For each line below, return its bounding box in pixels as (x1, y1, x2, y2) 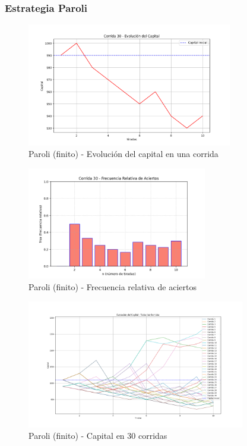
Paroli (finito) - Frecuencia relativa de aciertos (28, 280, 197, 293)
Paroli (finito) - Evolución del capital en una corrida (28, 147, 218, 160)
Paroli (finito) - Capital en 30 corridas (28, 429, 167, 442)
